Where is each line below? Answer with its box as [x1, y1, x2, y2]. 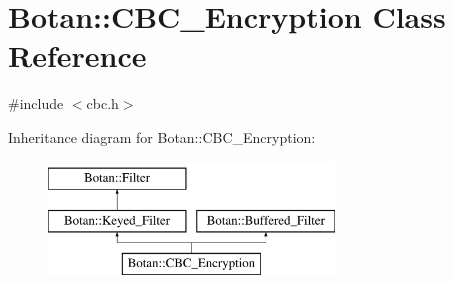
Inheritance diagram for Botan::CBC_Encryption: [8, 126, 316, 147]
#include [8, 93, 64, 114]
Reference [8, 35, 147, 76]
